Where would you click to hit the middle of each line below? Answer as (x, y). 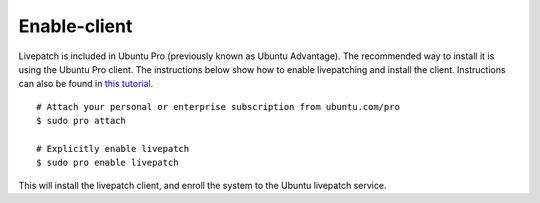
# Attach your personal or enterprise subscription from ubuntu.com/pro (218, 106)
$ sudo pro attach (81, 121)
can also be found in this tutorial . (86, 84)
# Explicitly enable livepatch (113, 148)
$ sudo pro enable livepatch (107, 163)
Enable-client (75, 26)
